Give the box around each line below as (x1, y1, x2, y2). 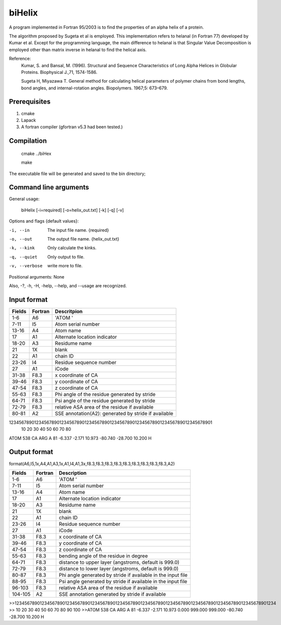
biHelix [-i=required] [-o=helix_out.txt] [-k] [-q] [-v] (21, 207, 124, 213)
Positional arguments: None (9, 274, 65, 279)
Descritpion (55, 308, 83, 314)
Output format (9, 448, 53, 456)
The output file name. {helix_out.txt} (47, 236, 120, 242)
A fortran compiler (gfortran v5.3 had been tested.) (21, 124, 123, 130)
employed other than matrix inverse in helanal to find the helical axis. (9, 47, 147, 52)
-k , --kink (9, 245, 35, 251)
